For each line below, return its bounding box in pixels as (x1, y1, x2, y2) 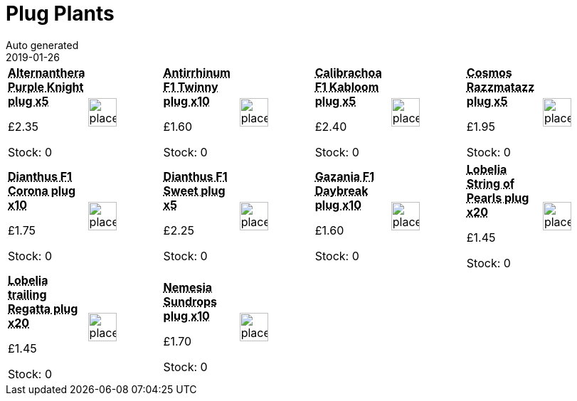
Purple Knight (8, 79, 84, 94)
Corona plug (8, 183, 76, 198)
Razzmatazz (466, 79, 535, 94)
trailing (8, 287, 47, 301)
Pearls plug (466, 190, 529, 205)
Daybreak (314, 183, 369, 198)
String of (466, 176, 515, 191)
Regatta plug (8, 301, 78, 316)
